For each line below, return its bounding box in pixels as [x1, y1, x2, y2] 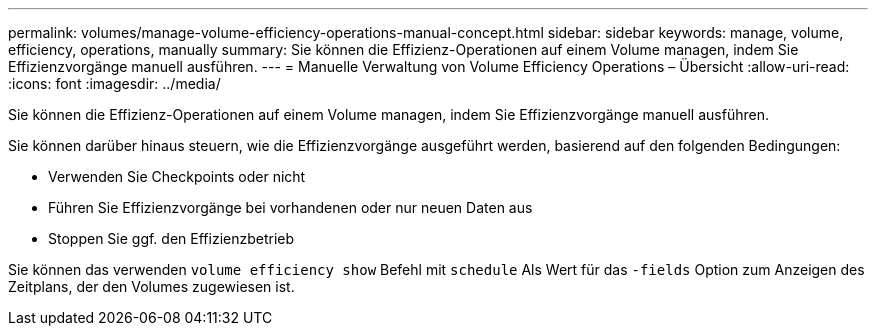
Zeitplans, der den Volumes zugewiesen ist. [8, 278, 295, 295]
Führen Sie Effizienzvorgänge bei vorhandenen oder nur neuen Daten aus [48, 199, 533, 216]
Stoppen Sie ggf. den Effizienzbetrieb [48, 230, 295, 247]
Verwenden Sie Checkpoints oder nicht [48, 168, 306, 185]
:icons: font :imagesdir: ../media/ [8, 75, 221, 92]
